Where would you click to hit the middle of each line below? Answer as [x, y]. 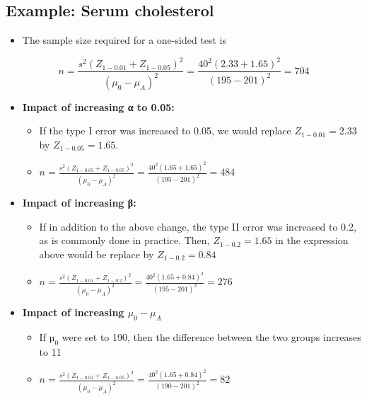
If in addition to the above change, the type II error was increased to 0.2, [198, 226]
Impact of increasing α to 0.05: [98, 106]
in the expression [312, 240]
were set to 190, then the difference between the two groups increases [211, 337]
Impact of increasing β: [79, 203]
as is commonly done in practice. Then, [124, 240]
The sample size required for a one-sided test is [124, 40]
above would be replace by [97, 254]
